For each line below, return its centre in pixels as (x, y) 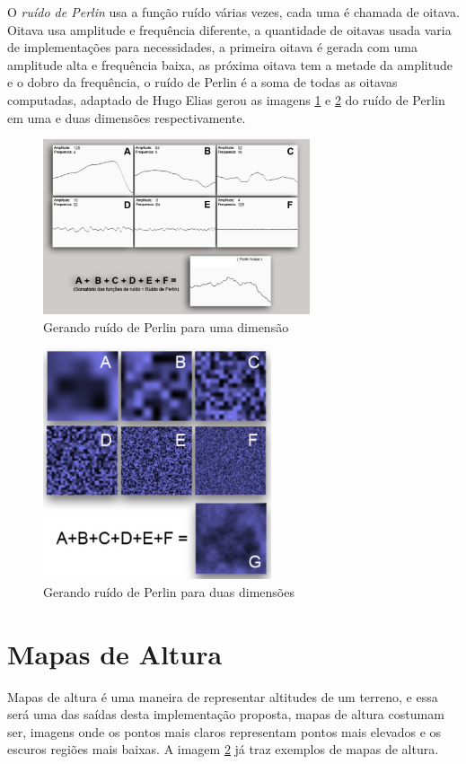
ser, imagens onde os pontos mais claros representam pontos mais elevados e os (224, 731)
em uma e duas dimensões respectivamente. (127, 117)
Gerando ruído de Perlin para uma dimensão (166, 326)
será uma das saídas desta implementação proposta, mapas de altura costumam (226, 714)
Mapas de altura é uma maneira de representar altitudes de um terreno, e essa (223, 696)
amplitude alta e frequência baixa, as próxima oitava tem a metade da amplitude (230, 64)
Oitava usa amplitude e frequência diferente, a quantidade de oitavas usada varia (229, 29)
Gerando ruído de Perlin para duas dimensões (169, 591)
